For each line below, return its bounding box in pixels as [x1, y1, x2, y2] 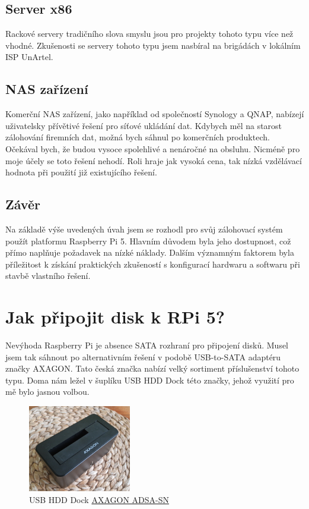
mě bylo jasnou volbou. [5, 385, 90, 398]
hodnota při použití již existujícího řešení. [5, 166, 157, 178]
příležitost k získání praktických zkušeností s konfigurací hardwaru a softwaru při [5, 257, 300, 270]
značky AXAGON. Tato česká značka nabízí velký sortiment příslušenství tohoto [5, 362, 300, 375]
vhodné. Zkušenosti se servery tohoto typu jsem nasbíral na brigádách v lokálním [5, 39, 301, 51]
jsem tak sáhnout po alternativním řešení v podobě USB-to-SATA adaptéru [5, 350, 281, 363]
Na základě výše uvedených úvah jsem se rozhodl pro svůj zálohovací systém [5, 222, 283, 235]
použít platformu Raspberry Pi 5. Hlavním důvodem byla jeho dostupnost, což [5, 234, 291, 247]
